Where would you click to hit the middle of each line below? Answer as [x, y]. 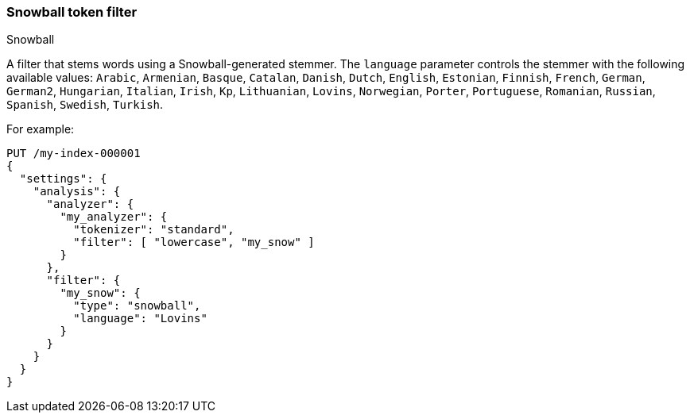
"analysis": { [77, 192]
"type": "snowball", [137, 306]
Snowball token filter [72, 12]
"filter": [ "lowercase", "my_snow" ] [194, 242]
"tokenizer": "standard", [154, 230]
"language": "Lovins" [140, 319]
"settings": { [63, 179]
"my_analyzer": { [114, 217]
